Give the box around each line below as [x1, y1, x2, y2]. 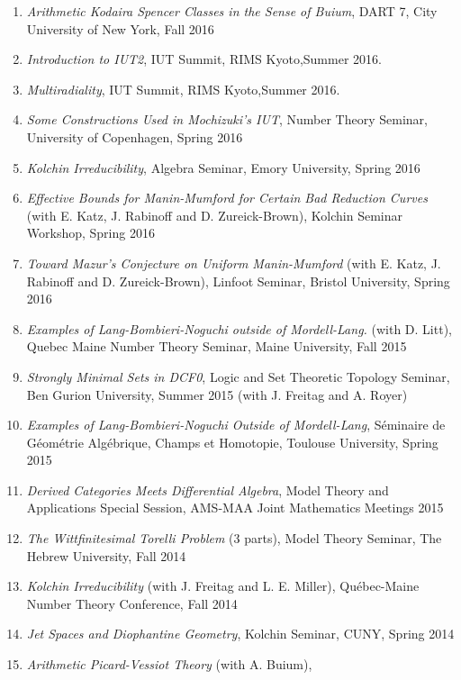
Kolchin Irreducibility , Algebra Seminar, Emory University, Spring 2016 [26, 158, 420, 177]
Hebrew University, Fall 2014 [26, 546, 186, 565]
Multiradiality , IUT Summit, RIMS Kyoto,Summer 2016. [26, 79, 340, 98]
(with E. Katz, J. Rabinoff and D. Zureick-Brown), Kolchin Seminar [26, 205, 403, 224]
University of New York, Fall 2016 [26, 19, 214, 38]
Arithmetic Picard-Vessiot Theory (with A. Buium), [26, 655, 312, 674]
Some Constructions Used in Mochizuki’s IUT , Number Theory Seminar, [26, 110, 428, 129]
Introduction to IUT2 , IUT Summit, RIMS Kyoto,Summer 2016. [26, 50, 382, 68]
